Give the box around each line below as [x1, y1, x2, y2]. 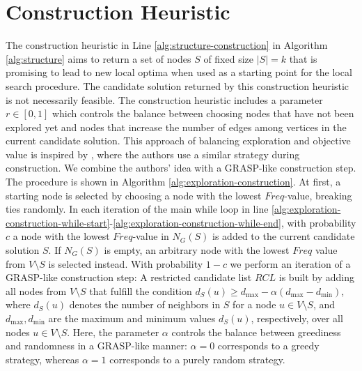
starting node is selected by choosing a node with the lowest [6, 188, 262, 202]
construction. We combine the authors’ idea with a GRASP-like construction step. [6, 160, 356, 175]
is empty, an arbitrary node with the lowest [104, 243, 290, 257]
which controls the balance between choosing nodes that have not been [52, 106, 354, 121]
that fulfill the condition [89, 283, 192, 298]
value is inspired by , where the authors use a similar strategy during [6, 146, 300, 161]
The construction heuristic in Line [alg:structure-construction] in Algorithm [6, 38, 328, 52]
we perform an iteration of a [230, 256, 351, 271]
